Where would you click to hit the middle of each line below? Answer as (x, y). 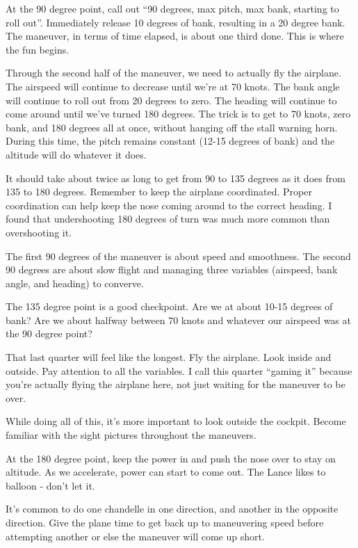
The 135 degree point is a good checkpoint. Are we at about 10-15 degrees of (169, 306)
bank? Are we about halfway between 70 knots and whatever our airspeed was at (178, 320)
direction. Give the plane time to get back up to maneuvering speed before (165, 522)
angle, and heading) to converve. (75, 283)
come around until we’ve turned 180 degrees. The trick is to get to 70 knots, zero (178, 114)
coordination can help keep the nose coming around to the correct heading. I (169, 205)
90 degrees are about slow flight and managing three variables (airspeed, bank (172, 269)
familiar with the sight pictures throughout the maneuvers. (131, 435)
